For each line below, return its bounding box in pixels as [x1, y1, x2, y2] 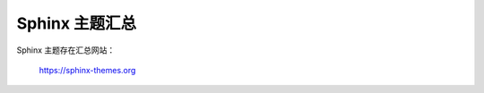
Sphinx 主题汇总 [16, 13, 137, 33]
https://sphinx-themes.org [39, 64, 136, 75]
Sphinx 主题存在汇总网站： [16, 45, 116, 55]
